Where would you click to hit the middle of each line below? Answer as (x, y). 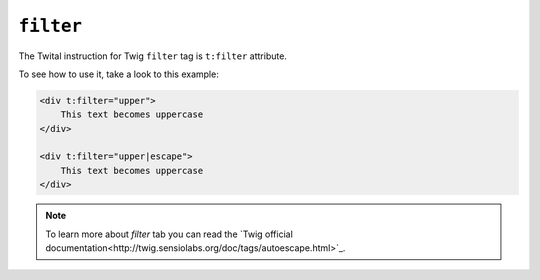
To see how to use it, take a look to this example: (118, 74)
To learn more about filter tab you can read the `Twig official (169, 234)
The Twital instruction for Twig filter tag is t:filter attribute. (152, 56)
